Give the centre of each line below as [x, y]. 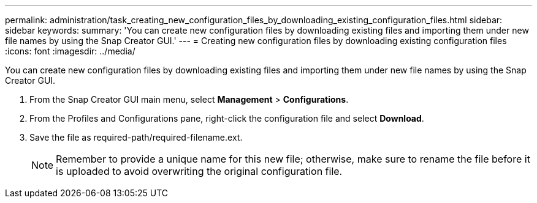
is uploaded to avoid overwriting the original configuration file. [199, 171]
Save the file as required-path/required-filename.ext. [136, 137]
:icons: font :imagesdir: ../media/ [70, 51]
